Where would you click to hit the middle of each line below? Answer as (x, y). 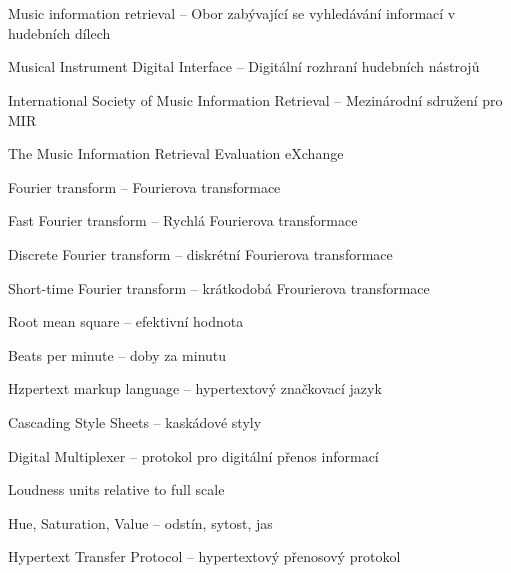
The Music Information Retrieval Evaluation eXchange (176, 153)
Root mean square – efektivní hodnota (126, 321)
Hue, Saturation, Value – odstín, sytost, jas (140, 522)
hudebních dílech (59, 32)
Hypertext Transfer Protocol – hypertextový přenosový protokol (204, 556)
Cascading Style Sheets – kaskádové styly (135, 421)
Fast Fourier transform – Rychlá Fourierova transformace (183, 220)
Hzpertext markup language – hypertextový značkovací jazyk (195, 388)
